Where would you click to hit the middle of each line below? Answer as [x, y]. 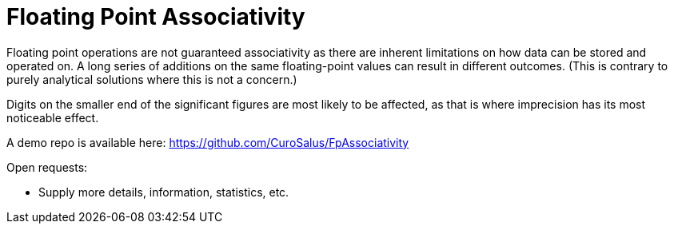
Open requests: [47, 167]
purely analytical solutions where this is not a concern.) [152, 79]
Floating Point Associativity [156, 17]
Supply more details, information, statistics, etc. [164, 192]
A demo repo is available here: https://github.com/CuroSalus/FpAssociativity [208, 142]
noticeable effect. [53, 117]
